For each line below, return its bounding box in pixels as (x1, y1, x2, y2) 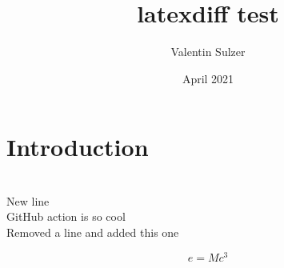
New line (6, 192, 50, 209)
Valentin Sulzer (170, 43, 246, 60)
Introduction (6, 130, 149, 163)
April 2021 (182, 70, 234, 86)
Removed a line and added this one (6, 224, 179, 241)
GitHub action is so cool (6, 208, 126, 225)
